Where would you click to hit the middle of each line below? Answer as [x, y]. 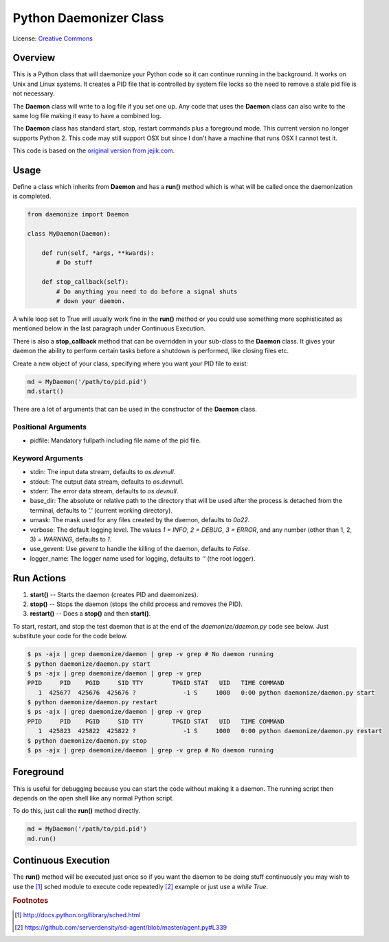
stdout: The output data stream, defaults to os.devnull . [107, 482]
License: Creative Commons [53, 38]
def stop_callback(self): [85, 282]
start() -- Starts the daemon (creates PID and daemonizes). [114, 594]
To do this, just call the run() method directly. [77, 811]
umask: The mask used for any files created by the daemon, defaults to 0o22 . [140, 520]
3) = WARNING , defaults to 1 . [71, 539]
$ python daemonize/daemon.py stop [87, 741]
